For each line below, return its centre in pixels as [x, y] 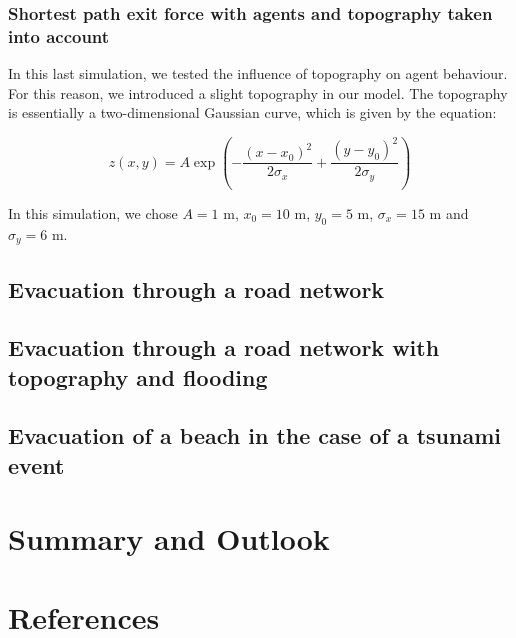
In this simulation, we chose [93, 212]
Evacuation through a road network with [224, 347]
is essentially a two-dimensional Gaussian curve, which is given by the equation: [252, 112]
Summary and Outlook [169, 538]
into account [59, 35]
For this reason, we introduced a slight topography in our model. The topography [258, 92]
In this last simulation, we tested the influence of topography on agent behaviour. [258, 73]
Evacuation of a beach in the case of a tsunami [254, 435]
